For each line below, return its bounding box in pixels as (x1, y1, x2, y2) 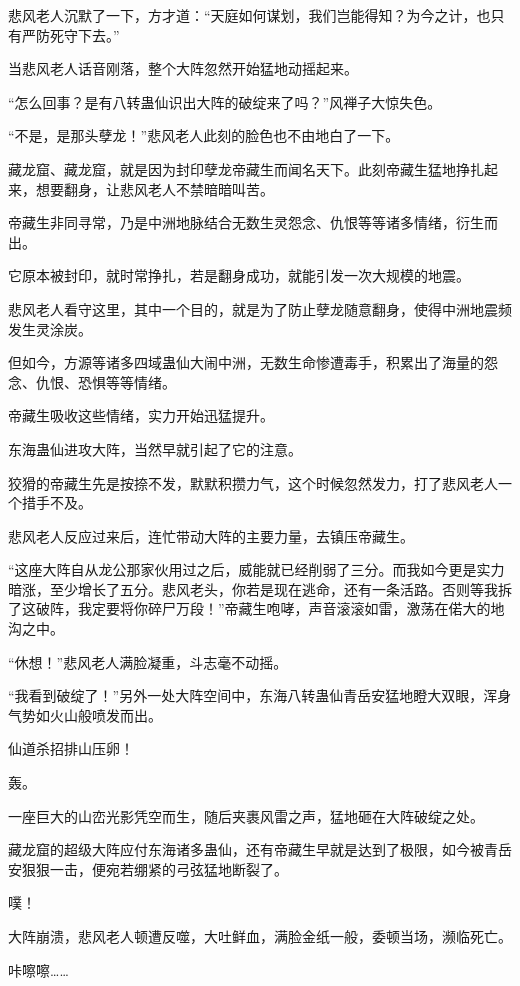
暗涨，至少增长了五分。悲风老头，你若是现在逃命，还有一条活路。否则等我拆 (8, 578, 512, 599)
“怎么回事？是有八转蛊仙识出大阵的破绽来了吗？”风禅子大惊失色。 (8, 91, 442, 112)
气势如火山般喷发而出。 (8, 704, 162, 725)
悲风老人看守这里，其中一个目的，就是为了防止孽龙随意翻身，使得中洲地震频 (8, 298, 512, 319)
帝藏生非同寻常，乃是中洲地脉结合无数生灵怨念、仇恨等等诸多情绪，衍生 (8, 212, 484, 233)
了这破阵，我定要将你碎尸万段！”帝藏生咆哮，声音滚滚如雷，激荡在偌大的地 (8, 598, 505, 619)
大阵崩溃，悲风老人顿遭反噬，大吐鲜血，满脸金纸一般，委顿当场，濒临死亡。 (8, 926, 512, 946)
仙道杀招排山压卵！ (8, 738, 134, 759)
